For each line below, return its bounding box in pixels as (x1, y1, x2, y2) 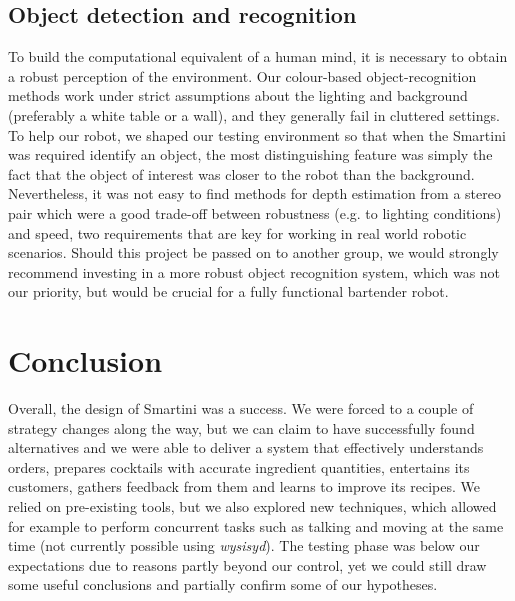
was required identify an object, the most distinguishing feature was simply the (8, 144, 493, 165)
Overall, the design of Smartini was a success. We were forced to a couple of (8, 398, 474, 419)
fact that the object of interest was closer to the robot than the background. (8, 163, 475, 184)
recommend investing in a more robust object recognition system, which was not (8, 261, 501, 282)
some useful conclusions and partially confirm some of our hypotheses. (8, 574, 438, 595)
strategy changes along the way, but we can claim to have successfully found (8, 417, 475, 438)
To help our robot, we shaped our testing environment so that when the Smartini (8, 124, 506, 145)
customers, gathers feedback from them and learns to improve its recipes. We (8, 476, 480, 497)
